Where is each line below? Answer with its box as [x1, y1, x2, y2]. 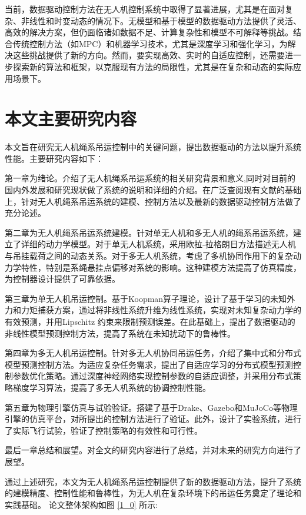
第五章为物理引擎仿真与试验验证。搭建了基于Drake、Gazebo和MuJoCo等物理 [5, 401, 298, 413]
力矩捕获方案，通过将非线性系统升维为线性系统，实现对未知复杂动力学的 [21, 304, 301, 316]
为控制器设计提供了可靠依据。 [5, 273, 120, 285]
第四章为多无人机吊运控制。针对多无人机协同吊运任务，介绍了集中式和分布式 [5, 347, 301, 359]
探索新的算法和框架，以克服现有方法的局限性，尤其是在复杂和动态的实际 [12, 60, 293, 72]
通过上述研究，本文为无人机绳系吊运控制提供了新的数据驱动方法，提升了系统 [5, 475, 301, 487]
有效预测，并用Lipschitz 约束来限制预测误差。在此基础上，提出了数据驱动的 [5, 315, 295, 327]
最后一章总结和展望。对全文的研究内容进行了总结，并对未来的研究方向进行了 [5, 444, 301, 456]
